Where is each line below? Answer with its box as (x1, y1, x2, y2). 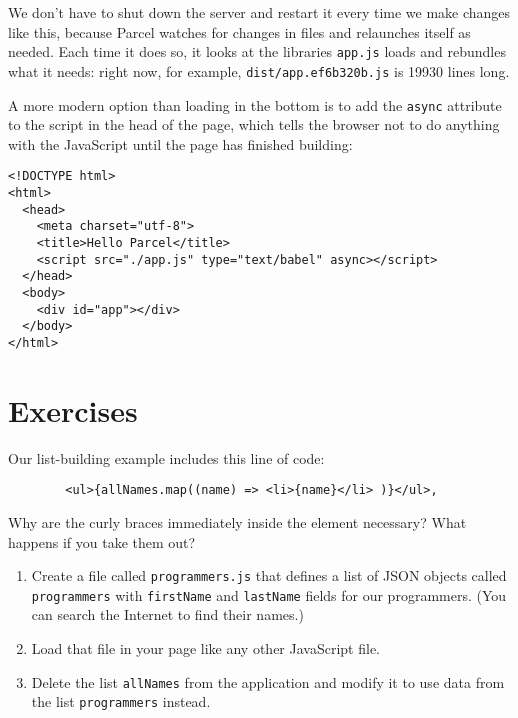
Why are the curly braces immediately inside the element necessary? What (8, 511, 467, 532)
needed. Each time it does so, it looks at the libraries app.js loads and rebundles (8, 41, 506, 62)
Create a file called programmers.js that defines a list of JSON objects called (31, 565, 507, 586)
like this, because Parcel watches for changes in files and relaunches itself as (8, 21, 471, 42)
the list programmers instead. (31, 691, 211, 712)
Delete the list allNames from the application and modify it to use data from (31, 671, 505, 692)
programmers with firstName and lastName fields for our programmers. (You (31, 584, 507, 605)
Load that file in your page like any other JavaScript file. (31, 638, 380, 659)
